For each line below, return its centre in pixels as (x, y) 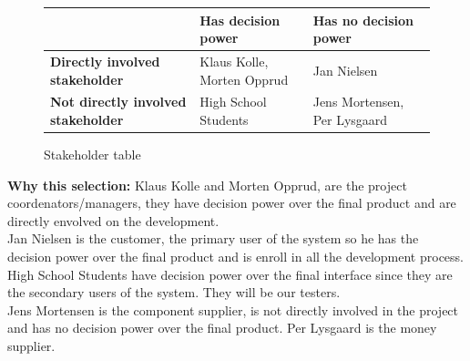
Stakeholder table (92, 155)
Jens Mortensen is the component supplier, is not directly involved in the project (233, 309)
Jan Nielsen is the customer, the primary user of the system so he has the (213, 238)
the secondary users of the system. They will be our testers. (174, 292)
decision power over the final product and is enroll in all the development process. (236, 257)
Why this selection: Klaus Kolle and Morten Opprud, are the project (207, 185)
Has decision (240, 20)
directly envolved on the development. (113, 220)
